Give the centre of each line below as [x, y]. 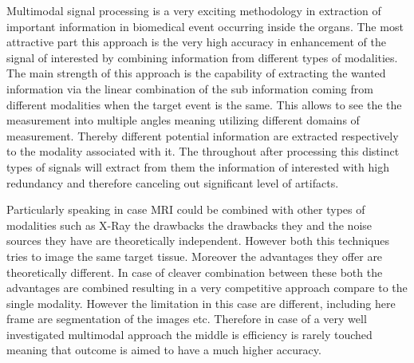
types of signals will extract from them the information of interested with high [198, 166]
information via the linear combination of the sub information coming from [190, 88]
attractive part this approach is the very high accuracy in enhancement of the [196, 42]
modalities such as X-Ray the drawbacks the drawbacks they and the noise [189, 225]
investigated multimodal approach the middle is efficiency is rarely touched [189, 334]
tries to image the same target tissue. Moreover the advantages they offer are [195, 256]
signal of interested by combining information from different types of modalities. [202, 57]
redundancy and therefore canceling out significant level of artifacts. [173, 182]
